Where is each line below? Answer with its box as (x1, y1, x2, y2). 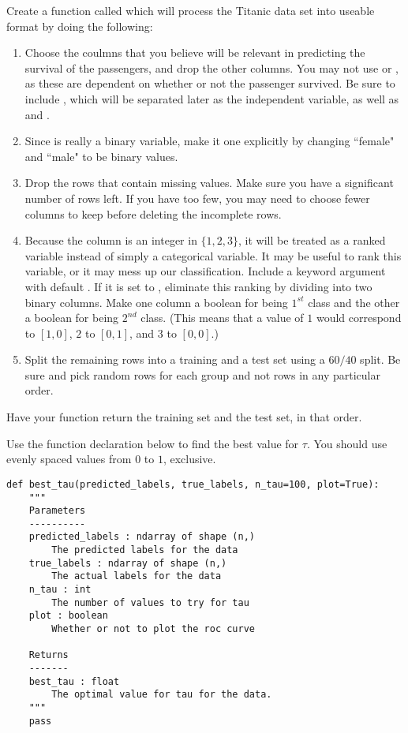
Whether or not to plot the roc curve (51, 623, 255, 635)
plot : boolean (28, 610, 108, 622)
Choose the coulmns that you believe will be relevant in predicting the (24, 44, 365, 61)
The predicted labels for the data (51, 544, 238, 556)
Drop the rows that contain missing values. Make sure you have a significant (24, 174, 394, 191)
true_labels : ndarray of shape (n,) (28, 557, 227, 569)
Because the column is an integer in (24, 232, 197, 249)
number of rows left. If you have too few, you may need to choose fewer (24, 189, 370, 206)
